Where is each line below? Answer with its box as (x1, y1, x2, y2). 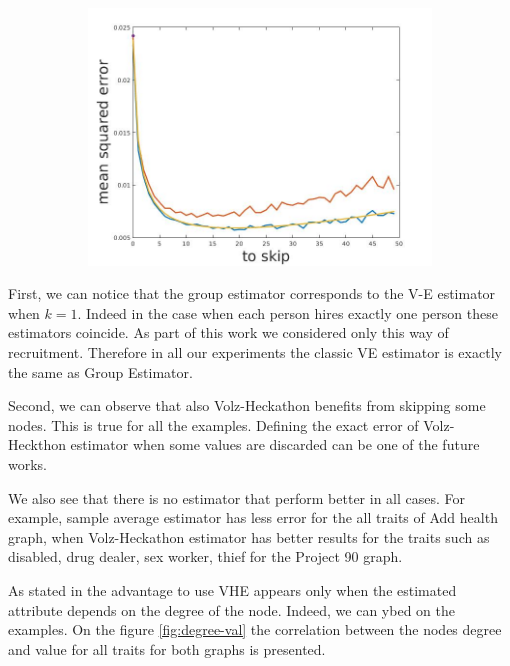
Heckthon (8, 434, 66, 455)
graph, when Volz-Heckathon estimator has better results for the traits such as (8, 526, 490, 547)
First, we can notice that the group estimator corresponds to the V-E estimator (8, 283, 496, 304)
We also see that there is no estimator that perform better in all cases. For (8, 487, 466, 508)
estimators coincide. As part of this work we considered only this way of (8, 322, 449, 343)
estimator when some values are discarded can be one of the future (70, 434, 480, 455)
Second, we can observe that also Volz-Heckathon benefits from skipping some (8, 395, 486, 416)
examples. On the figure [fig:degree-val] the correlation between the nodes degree (8, 619, 502, 640)
